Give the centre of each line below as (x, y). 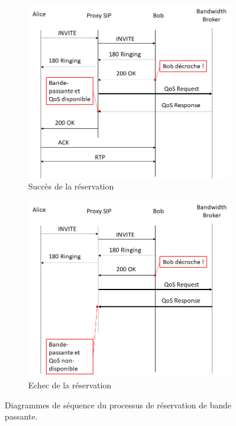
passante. (21, 416)
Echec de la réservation (70, 385)
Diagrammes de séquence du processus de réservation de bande (118, 405)
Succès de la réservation (71, 186)
